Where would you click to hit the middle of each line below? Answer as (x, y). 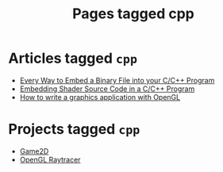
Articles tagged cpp (73, 58)
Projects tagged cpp (74, 130)
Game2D (34, 151)
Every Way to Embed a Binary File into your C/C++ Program (117, 80)
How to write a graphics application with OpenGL (100, 97)
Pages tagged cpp (133, 14)
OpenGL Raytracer (50, 159)
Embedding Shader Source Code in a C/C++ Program (107, 89)
